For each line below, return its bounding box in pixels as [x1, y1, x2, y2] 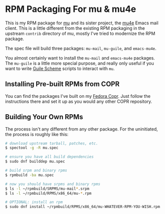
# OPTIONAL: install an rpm [5, 200, 63, 205]
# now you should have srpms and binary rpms [5, 181, 100, 187]
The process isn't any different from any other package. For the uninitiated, [5, 126, 158, 132]
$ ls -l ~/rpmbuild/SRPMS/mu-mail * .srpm [5, 186, 90, 191]
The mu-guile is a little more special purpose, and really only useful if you [5, 60, 154, 66]
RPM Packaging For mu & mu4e [5, 3, 136, 15]
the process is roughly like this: [5, 131, 69, 137]
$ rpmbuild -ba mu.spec [5, 172, 54, 177]
